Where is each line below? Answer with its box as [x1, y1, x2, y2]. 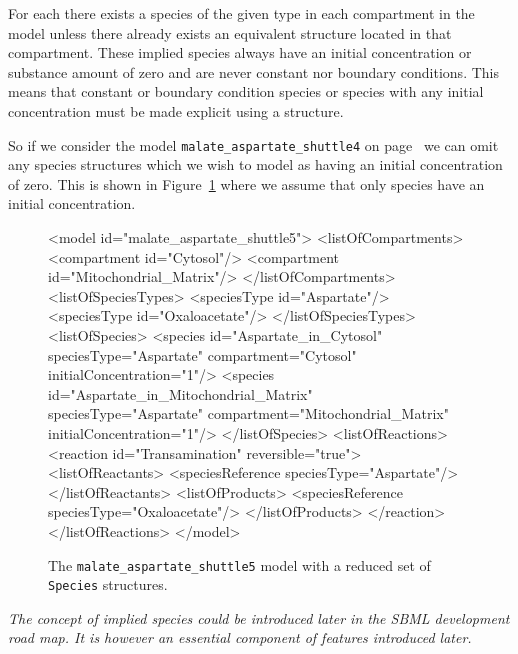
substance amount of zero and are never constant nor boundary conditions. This [8, 61, 499, 82]
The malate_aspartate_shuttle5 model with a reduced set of [48, 554, 431, 575]
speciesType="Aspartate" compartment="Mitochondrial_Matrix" [48, 403, 449, 424]
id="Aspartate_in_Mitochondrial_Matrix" [48, 383, 313, 404]
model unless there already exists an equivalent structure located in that [8, 22, 452, 43]
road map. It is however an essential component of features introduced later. [8, 627, 472, 648]
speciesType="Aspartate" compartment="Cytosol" [48, 344, 357, 365]
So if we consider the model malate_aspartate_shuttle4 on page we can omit [8, 134, 499, 155]
